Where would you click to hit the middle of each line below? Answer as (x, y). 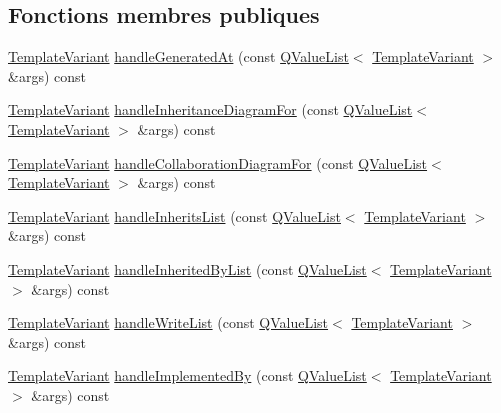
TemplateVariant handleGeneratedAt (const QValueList (178, 56)
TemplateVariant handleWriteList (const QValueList (168, 322)
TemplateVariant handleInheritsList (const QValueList (174, 215)
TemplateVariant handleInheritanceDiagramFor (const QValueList (210, 109)
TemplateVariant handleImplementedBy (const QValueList (187, 375)
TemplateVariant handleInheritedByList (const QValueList (187, 268)
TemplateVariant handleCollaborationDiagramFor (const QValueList (218, 162)
